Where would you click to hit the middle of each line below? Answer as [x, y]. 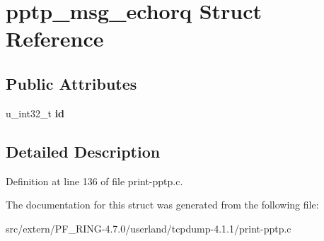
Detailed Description [83, 151]
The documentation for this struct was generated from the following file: [162, 205]
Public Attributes [71, 83]
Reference [55, 39]
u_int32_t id [35, 113]
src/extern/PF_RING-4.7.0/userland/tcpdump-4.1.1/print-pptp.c [149, 228]
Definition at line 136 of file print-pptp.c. [94, 181]
